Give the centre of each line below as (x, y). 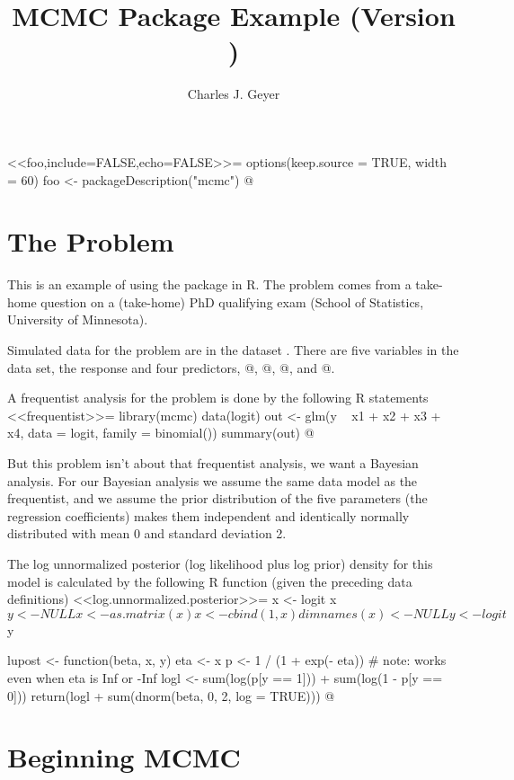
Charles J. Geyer (234, 94)
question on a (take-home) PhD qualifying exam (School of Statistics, (232, 301)
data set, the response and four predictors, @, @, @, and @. (171, 367)
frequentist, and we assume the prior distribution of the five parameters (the (217, 498)
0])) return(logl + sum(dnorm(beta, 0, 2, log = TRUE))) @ (171, 695)
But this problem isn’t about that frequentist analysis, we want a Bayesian (213, 462)
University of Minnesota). (78, 319)
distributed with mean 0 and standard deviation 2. (147, 533)
